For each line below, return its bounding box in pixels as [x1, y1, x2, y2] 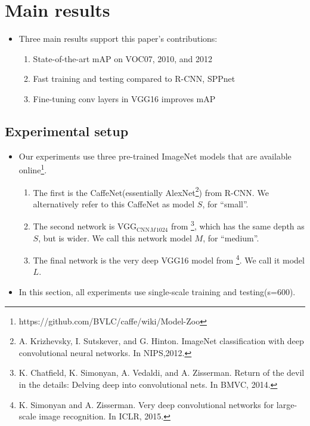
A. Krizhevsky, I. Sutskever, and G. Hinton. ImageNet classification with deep [18, 335, 304, 347]
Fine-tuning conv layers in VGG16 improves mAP [33, 92, 216, 105]
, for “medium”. [203, 231, 259, 244]
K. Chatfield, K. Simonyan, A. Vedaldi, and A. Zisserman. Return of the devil [18, 366, 305, 379]
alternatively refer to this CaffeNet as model [33, 197, 195, 210]
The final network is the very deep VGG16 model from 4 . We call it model [33, 252, 305, 266]
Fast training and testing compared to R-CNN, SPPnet [33, 72, 235, 85]
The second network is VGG [33, 220, 137, 232]
